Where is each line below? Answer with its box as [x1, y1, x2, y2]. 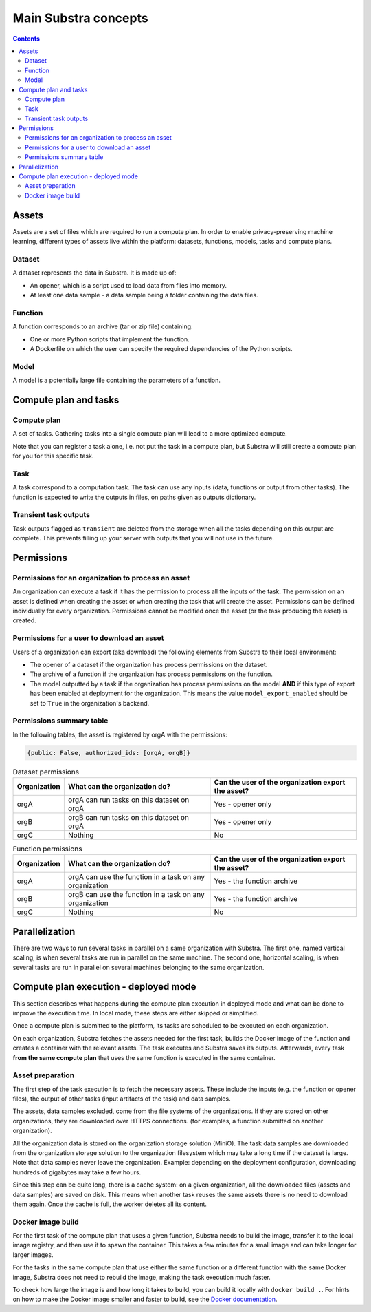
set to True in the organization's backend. [30, 699, 150, 707]
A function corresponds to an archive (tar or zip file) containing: [12, 322, 193, 330]
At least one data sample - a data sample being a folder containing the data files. [30, 291, 258, 299]
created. [12, 616, 37, 624]
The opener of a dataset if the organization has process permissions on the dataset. [30, 660, 268, 668]
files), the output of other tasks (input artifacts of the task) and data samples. [12, 1094, 231, 1103]
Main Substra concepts [12, 10, 148, 25]
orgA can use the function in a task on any [67, 872, 205, 882]
